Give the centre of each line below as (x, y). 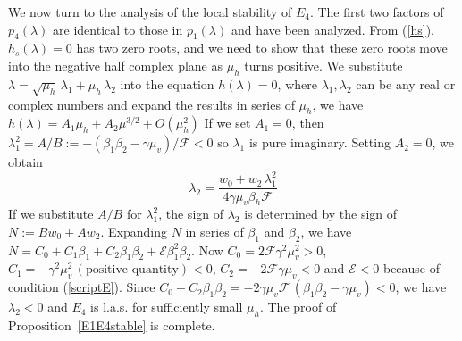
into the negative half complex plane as (116, 65)
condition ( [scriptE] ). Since (82, 287)
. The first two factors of (377, 12)
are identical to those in (118, 29)
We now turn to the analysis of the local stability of (150, 12)
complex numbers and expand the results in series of (151, 104)
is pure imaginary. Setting (319, 142)
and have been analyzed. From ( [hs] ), (332, 29)
